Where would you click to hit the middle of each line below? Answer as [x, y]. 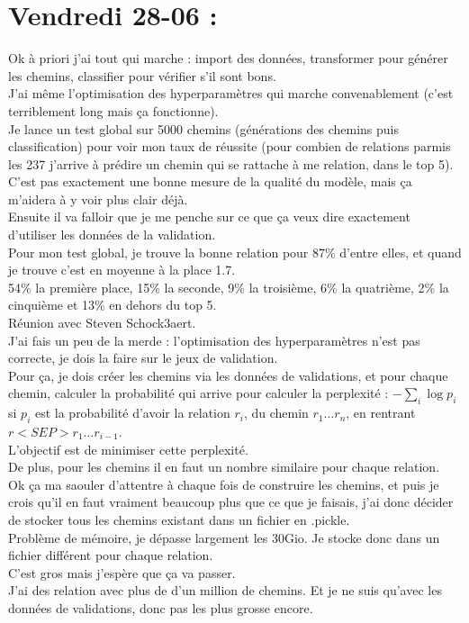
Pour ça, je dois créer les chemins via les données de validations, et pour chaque [228, 375]
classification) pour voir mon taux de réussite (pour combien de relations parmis [230, 146]
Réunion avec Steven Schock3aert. [102, 323]
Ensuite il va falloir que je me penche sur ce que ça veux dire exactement [209, 217]
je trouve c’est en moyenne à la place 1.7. [122, 270]
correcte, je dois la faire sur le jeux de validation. [143, 358]
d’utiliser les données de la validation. [112, 235]
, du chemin [276, 413]
